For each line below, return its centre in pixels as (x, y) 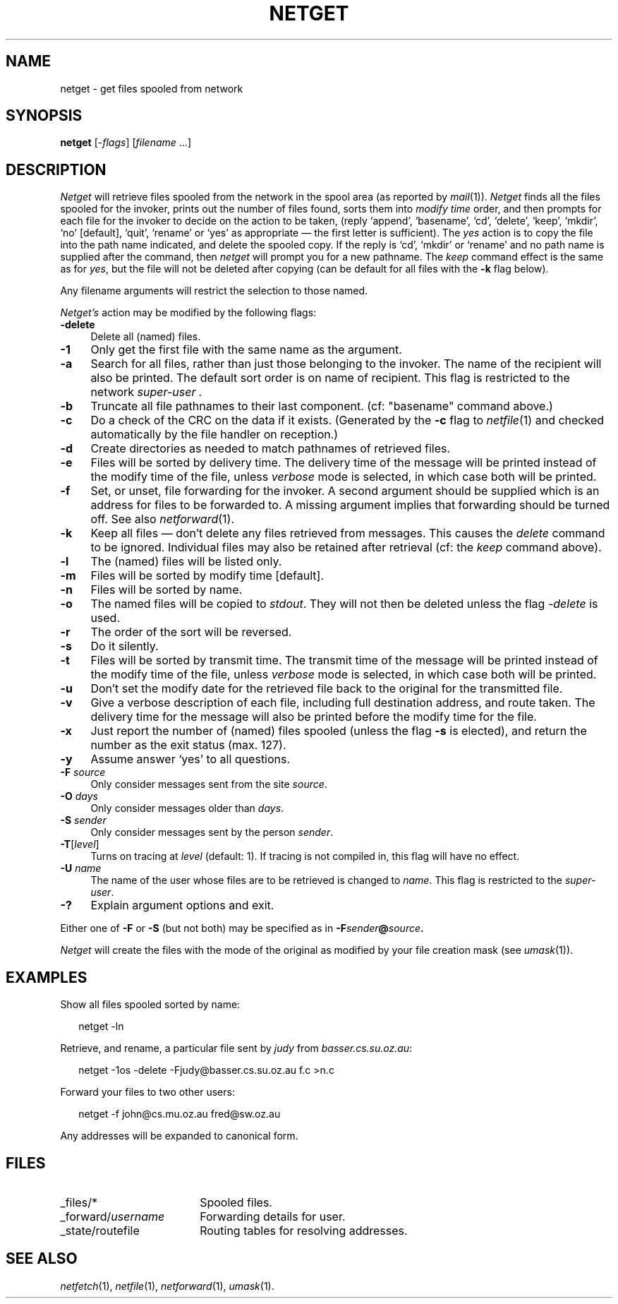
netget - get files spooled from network (152, 88)
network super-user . (146, 392)
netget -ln (101, 1027)
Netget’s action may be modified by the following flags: (188, 313)
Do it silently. (125, 646)
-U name (81, 868)
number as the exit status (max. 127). (188, 745)
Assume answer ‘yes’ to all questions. (190, 759)
